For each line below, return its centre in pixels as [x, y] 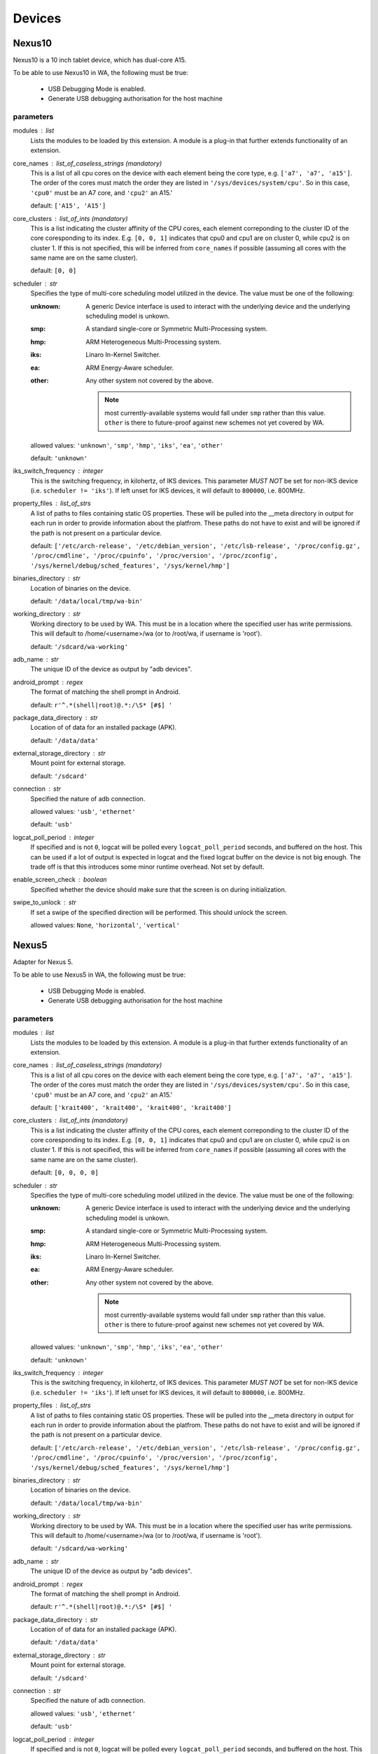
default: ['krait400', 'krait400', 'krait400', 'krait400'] [131, 1107]
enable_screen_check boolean [60, 880]
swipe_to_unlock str [44, 902]
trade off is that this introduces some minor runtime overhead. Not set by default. [147, 866]
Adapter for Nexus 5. [43, 962]
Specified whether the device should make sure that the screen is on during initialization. [159, 889]
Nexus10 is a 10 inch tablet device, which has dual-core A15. [100, 60]
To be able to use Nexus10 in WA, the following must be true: [100, 73]
